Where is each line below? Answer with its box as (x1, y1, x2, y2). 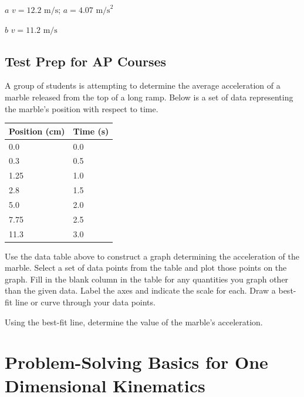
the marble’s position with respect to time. (5, 102, 158, 115)
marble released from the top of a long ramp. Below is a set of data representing (5, 90, 293, 103)
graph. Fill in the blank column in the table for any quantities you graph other (5, 272, 289, 285)
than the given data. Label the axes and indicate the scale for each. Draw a (5, 284, 276, 297)
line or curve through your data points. (15, 296, 156, 308)
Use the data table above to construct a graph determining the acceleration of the (5, 250, 299, 262)
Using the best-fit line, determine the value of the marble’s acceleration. (5, 315, 263, 328)
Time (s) (73, 125, 109, 137)
